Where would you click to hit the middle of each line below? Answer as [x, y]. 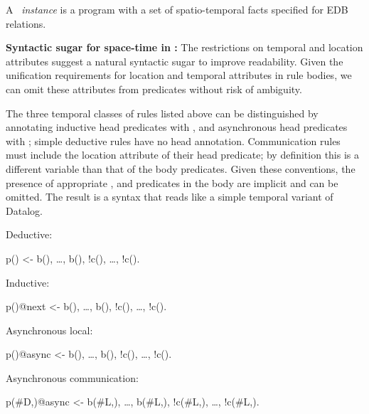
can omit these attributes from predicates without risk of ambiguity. [154, 89]
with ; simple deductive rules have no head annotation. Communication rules [173, 140]
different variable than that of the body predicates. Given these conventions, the [181, 168]
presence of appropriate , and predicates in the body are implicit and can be [172, 182]
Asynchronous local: [49, 330]
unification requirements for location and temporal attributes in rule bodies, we [179, 75]
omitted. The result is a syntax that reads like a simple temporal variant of [170, 197]
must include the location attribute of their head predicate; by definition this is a [182, 155]
